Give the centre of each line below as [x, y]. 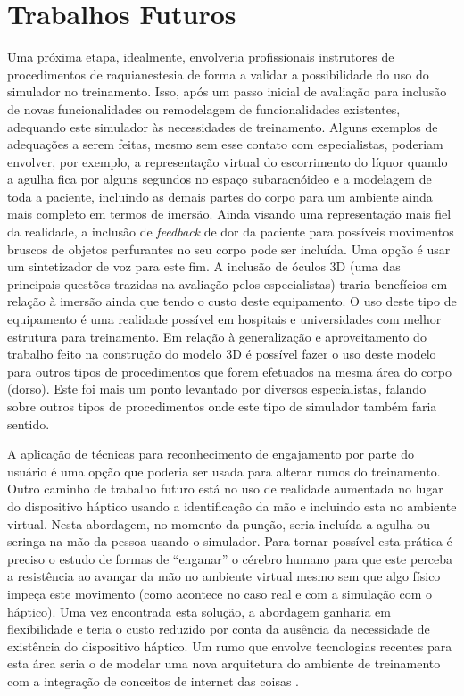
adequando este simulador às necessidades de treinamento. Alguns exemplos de [223, 126]
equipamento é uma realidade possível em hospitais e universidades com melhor [224, 319]
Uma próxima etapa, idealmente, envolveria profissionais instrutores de [201, 57]
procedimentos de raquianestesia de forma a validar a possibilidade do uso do [218, 74]
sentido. [29, 423]
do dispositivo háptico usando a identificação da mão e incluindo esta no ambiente [232, 505]
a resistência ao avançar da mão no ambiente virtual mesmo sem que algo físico [224, 576]
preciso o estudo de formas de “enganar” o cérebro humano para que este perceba [230, 558]
